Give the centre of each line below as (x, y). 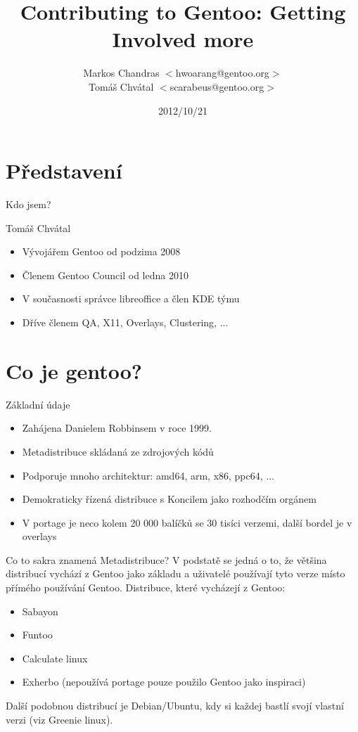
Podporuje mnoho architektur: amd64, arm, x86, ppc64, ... (148, 475)
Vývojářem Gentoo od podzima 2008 (101, 251)
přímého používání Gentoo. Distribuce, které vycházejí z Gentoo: (146, 587)
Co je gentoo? (74, 370)
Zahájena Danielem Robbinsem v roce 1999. (117, 428)
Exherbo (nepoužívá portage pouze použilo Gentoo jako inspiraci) (164, 682)
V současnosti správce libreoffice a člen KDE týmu (131, 298)
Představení (64, 171)
